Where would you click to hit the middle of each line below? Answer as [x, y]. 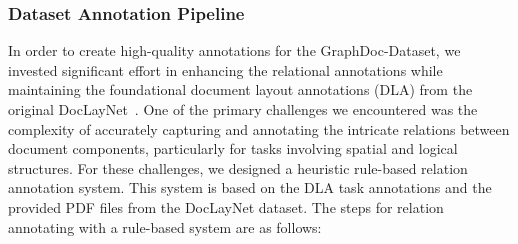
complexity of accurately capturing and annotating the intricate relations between [259, 128]
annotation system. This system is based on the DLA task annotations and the [250, 187]
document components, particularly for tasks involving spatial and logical [233, 148]
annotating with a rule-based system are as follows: [165, 226]
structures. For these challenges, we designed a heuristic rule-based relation [238, 167]
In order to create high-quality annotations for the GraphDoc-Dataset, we [234, 50]
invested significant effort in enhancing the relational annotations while [225, 69]
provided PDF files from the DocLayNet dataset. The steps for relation [226, 206]
